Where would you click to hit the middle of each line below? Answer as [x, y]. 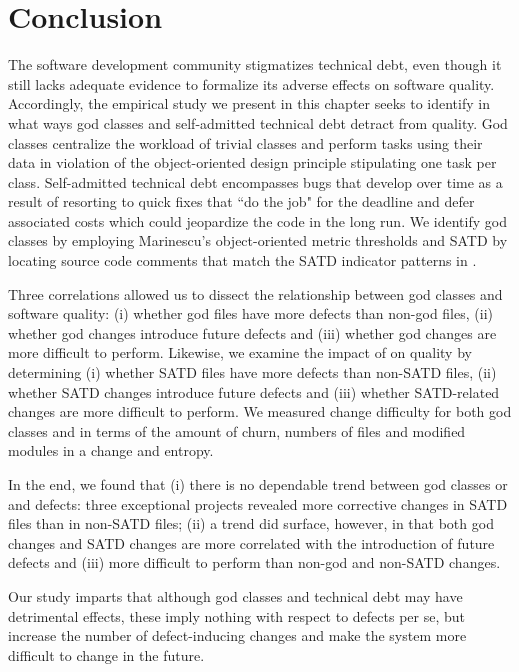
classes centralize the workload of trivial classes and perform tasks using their [245, 142]
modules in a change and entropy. [111, 450]
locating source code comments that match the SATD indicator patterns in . [242, 260]
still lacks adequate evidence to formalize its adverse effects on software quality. [251, 83]
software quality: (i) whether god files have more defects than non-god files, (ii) [250, 313]
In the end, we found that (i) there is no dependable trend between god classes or [258, 484]
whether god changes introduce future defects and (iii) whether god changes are [252, 332]
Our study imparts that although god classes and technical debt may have [235, 595]
